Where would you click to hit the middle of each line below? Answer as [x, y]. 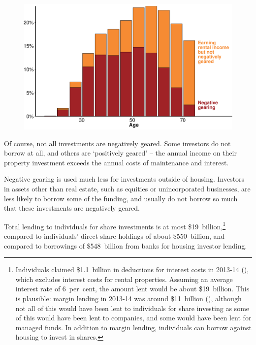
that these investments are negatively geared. [72, 208]
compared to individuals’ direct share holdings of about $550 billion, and [114, 236]
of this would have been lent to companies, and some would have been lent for [133, 318]
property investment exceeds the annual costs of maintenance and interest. [116, 162]
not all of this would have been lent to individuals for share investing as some [132, 308]
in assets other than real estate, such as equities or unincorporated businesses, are [127, 189]
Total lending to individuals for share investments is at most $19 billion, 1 [115, 225]
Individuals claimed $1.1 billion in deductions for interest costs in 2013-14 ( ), [132, 269]
